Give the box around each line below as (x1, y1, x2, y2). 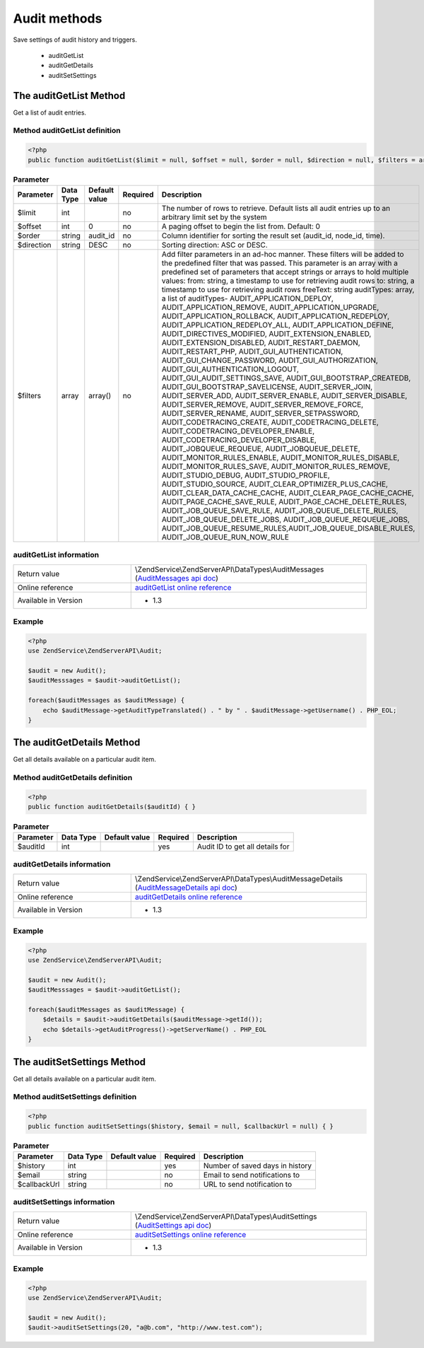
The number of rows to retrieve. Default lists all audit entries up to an (161, 203, 391, 213)
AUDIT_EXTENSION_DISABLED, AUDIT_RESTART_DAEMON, (161, 337, 360, 347)
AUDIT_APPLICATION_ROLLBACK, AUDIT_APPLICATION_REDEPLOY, (161, 311, 390, 321)
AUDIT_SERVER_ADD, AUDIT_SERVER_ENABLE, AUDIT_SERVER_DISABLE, (161, 390, 408, 400)
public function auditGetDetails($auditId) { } (28, 803, 196, 811)
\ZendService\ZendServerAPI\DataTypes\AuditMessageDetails (134, 873, 343, 883)
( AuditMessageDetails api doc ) (134, 883, 238, 893)
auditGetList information (13, 550, 99, 560)
